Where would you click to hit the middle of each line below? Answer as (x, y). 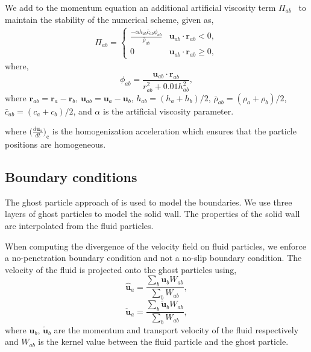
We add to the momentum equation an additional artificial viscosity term (140, 7)
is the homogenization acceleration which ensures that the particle (174, 131)
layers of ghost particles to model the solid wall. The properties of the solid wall (152, 214)
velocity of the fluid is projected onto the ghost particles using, (121, 269)
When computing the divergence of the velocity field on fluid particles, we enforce (155, 246)
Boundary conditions (71, 177)
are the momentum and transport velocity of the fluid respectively (176, 329)
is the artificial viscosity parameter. (168, 111)
